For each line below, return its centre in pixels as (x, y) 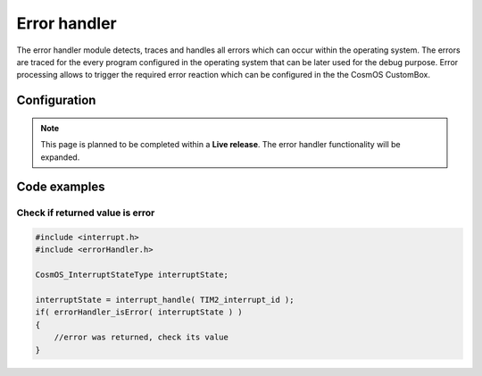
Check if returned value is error (86, 213)
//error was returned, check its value (141, 338)
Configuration (56, 100)
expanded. (60, 157)
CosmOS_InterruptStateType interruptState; (132, 275)
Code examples (61, 187)
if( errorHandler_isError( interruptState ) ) (139, 312)
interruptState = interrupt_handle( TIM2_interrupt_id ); (165, 300)
